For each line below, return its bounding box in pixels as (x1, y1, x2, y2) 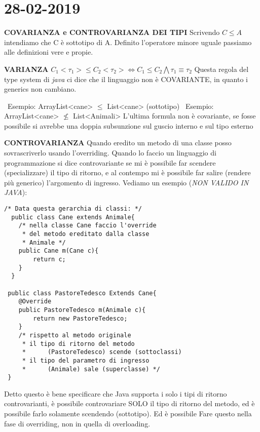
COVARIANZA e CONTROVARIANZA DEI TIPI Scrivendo (4, 27, 220, 37)
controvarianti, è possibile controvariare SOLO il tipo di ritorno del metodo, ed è (4, 398, 255, 409)
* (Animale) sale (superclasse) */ (22, 365, 160, 373)
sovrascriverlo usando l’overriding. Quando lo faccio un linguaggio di (4, 147, 216, 158)
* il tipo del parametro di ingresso (22, 357, 150, 364)
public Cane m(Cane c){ (18, 247, 99, 255)
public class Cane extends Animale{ (11, 213, 135, 221)
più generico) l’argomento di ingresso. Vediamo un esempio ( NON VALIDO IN (4, 177, 249, 187)
